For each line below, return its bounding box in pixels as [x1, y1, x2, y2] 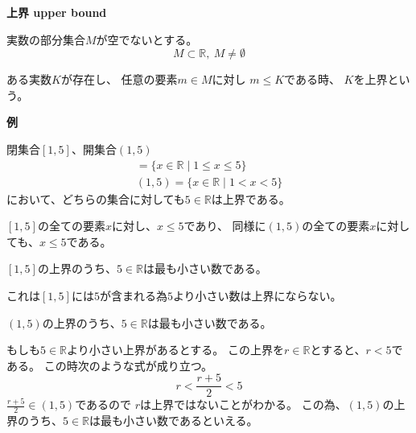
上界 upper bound [6, 4, 107, 20]
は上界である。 [211, 190, 290, 207]
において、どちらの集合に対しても [6, 190, 185, 207]
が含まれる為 [99, 287, 167, 303]
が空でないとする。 [96, 31, 198, 47]
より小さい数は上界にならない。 [172, 287, 342, 303]
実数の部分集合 [6, 31, 85, 47]
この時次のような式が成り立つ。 [43, 357, 213, 373]
